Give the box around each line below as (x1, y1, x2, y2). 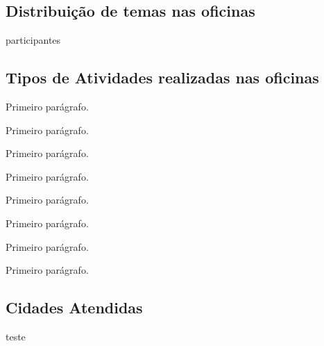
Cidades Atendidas (6, 297, 143, 318)
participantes (6, 33, 61, 47)
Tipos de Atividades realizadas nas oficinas (6, 67, 319, 88)
